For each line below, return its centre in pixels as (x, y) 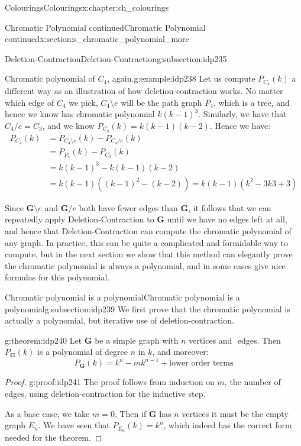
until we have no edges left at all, (227, 219)
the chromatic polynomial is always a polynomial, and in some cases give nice (145, 265)
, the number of (253, 382)
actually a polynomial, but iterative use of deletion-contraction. (119, 320)
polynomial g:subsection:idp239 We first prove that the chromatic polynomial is (148, 308)
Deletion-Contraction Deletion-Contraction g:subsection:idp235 (116, 58)
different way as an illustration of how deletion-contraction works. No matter (144, 91)
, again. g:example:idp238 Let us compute (181, 78)
